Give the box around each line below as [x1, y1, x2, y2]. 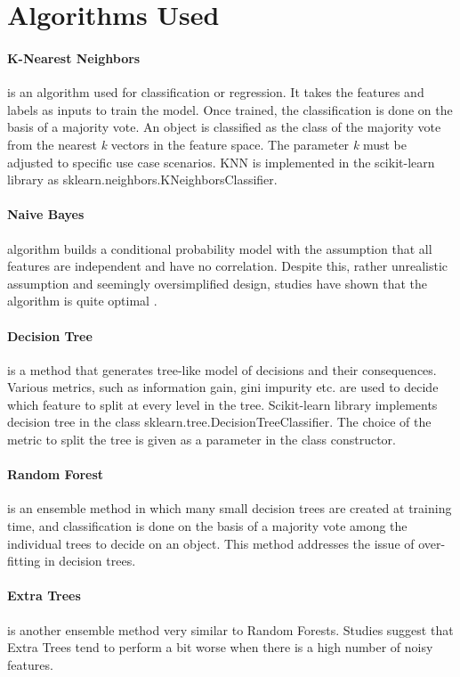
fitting [7, 551, 41, 570]
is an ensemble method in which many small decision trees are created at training [7, 499, 452, 518]
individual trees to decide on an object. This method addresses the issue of [7, 534, 415, 552]
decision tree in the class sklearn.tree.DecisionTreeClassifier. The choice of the [7, 412, 432, 431]
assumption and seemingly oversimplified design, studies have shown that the [7, 273, 427, 292]
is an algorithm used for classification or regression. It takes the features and [7, 83, 424, 102]
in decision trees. [44, 551, 136, 570]
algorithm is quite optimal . [7, 291, 157, 310]
